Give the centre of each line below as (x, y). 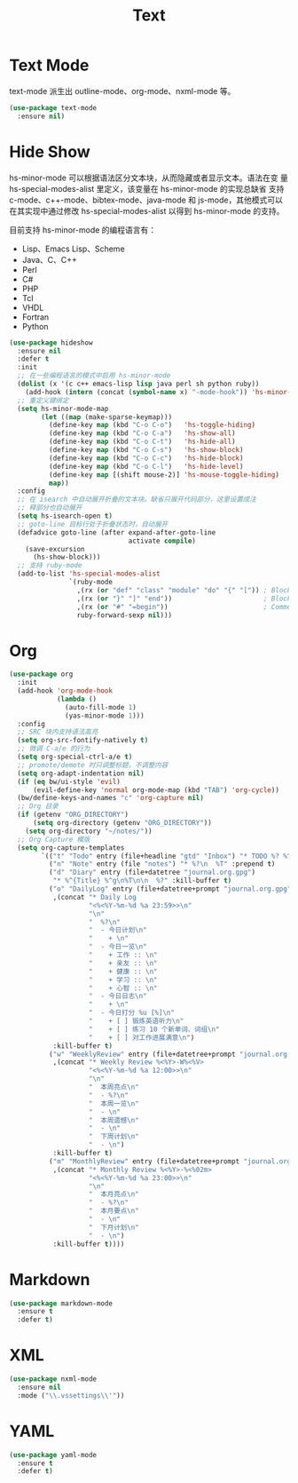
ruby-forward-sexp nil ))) (125, 615)
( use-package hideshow (51, 343)
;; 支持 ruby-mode (50, 566)
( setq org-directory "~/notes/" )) (89, 831)
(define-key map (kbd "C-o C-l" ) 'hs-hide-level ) (146, 466)
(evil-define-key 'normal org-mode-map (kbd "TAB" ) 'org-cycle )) (156, 790)
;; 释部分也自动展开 (50, 508)
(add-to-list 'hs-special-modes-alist (89, 574)
